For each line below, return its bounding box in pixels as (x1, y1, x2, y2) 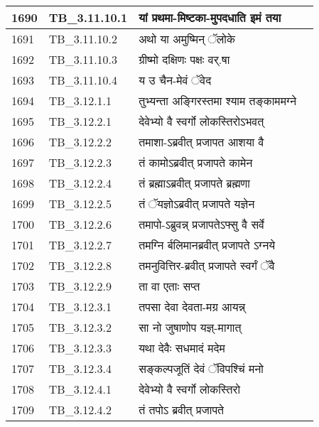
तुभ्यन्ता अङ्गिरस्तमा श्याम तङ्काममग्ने (139, 92, 297, 109)
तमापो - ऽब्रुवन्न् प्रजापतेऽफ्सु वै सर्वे (139, 216, 264, 232)
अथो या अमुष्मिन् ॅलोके (139, 31, 235, 47)
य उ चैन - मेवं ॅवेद (139, 72, 212, 88)
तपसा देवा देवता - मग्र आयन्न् (139, 298, 246, 315)
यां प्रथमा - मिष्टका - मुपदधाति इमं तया (139, 9, 281, 26)
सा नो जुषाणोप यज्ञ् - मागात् (139, 319, 242, 335)
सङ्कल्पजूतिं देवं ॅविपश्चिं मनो (139, 360, 264, 377)
